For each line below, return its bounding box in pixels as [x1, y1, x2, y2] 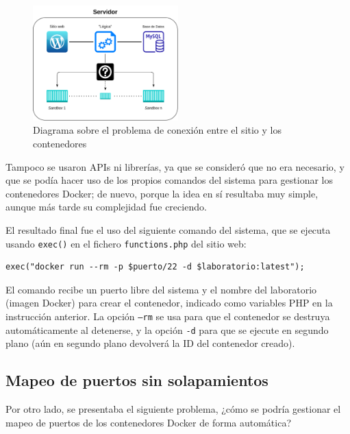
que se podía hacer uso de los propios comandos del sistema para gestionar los [5, 173, 333, 187]
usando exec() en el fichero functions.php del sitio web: [5, 236, 247, 250]
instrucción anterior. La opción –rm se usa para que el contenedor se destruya [5, 309, 330, 324]
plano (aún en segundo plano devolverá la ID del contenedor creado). [5, 336, 295, 350]
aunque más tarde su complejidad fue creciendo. [5, 200, 207, 214]
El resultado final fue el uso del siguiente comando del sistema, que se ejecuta [5, 223, 331, 237]
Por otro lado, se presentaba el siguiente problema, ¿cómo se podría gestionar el [5, 402, 341, 416]
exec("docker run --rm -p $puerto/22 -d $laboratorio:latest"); [5, 262, 305, 272]
